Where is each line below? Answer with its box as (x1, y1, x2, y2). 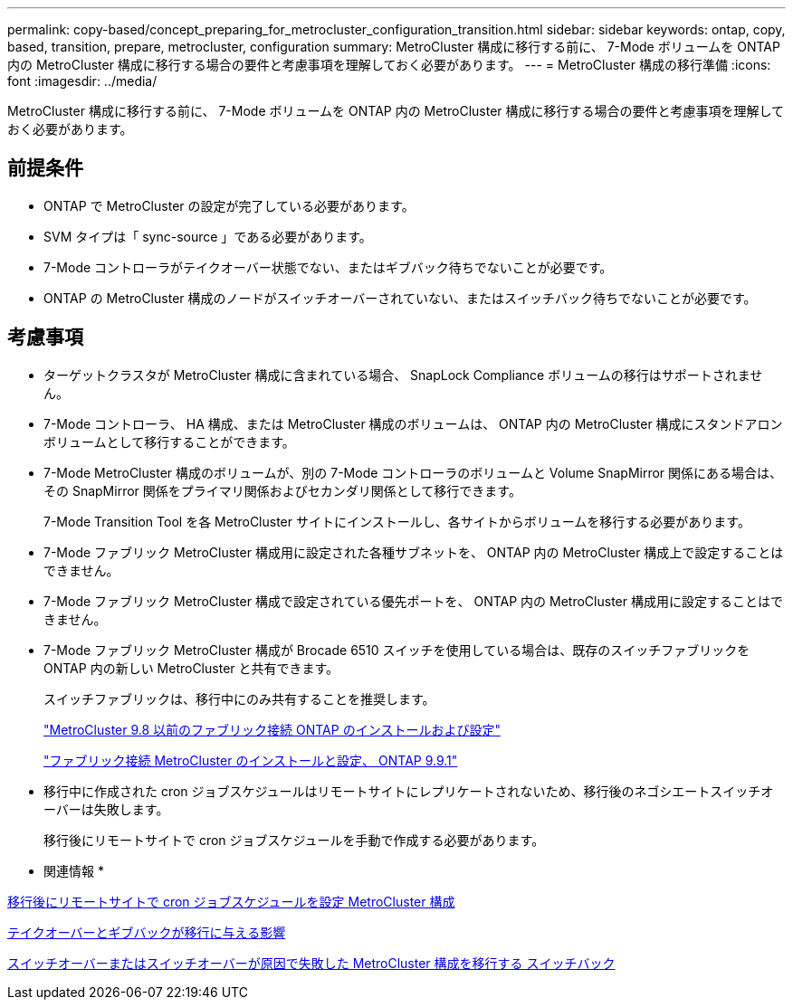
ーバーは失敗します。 (43, 801, 169, 817)
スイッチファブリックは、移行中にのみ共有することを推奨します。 (43, 690, 435, 707)
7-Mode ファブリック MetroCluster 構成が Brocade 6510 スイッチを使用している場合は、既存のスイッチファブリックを (43, 641, 750, 658)
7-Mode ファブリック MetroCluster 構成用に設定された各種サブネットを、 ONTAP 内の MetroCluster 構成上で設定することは (43, 544, 784, 560)
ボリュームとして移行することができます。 (43, 433, 295, 450)
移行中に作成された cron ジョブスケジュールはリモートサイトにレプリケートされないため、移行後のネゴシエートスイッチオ (43, 783, 774, 799)
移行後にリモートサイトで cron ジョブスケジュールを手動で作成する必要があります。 (43, 831, 545, 848)
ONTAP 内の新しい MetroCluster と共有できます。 (43, 660, 339, 676)
